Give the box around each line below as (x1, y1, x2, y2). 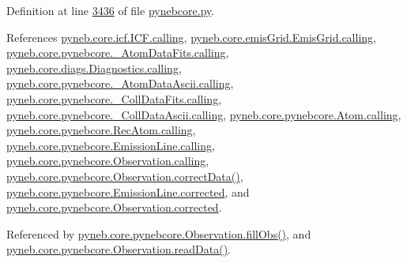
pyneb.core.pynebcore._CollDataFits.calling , (6, 90, 222, 107)
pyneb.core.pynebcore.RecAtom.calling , (6, 122, 196, 138)
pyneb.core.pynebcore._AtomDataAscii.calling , (6, 75, 234, 92)
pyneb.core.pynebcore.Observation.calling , (6, 152, 209, 169)
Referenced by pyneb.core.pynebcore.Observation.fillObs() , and (6, 225, 311, 242)
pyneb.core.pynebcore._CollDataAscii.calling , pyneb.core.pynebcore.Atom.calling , (6, 106, 401, 122)
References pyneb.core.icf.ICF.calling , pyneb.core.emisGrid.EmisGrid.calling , (6, 28, 376, 45)
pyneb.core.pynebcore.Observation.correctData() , (6, 167, 243, 184)
